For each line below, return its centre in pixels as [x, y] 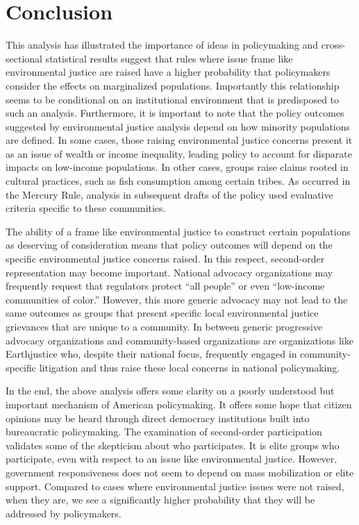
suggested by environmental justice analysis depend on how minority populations [178, 126]
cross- [333, 45]
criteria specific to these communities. [86, 208]
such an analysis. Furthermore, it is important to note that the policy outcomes [175, 113]
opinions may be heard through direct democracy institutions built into [158, 418]
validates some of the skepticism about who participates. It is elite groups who [173, 445]
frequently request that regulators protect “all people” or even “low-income [165, 286]
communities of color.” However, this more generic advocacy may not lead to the [177, 299]
